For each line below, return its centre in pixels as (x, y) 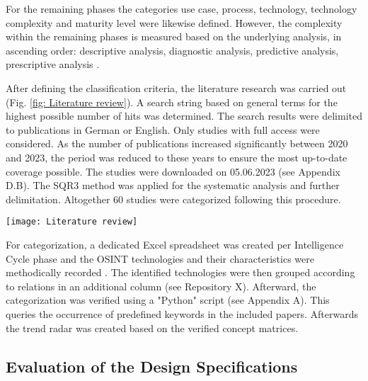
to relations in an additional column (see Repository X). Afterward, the (161, 286)
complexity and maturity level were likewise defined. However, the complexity (174, 22)
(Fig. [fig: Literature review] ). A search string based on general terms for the (172, 102)
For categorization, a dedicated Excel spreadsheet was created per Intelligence (175, 244)
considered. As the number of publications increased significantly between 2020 (177, 143)
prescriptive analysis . (53, 64)
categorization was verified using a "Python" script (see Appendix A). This (168, 300)
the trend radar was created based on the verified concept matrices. (152, 328)
